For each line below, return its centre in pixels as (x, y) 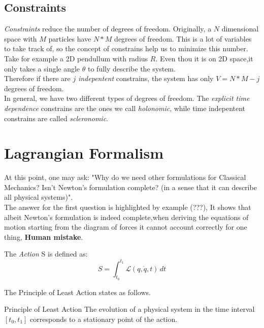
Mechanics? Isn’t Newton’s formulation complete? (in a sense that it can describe (130, 187)
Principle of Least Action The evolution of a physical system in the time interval (129, 309)
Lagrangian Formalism (84, 153)
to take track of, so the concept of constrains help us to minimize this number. (126, 48)
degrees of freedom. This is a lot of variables (183, 38)
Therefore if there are (37, 78)
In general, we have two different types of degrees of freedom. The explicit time (127, 98)
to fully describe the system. (131, 68)
